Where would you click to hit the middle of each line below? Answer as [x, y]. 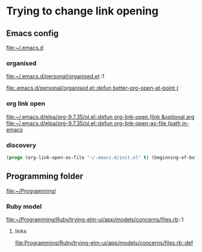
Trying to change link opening [82, 11]
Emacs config [32, 33]
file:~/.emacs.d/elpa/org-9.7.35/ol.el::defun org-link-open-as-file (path [93, 123]
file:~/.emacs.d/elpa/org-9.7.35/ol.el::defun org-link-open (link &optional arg [100, 117]
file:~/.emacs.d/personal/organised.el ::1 [55, 76]
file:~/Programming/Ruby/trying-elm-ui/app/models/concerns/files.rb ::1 [95, 219]
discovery [21, 145]
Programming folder [45, 177]
